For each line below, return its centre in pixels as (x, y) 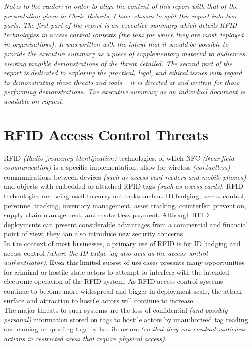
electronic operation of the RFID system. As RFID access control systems (114, 281)
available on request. (34, 101)
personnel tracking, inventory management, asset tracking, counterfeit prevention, (125, 205)
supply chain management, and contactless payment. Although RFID (107, 215)
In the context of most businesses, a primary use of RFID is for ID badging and (122, 243)
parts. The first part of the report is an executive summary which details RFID (120, 25)
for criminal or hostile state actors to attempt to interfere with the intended (117, 272)
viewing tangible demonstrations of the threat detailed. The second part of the (118, 63)
